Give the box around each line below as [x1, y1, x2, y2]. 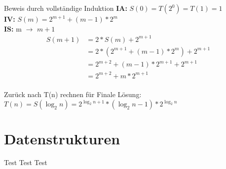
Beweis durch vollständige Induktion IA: [4, 3, 127, 13]
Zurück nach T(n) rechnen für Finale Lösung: [4, 89, 142, 100]
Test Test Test [4, 157, 47, 168]
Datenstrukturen [4, 129, 120, 149]
